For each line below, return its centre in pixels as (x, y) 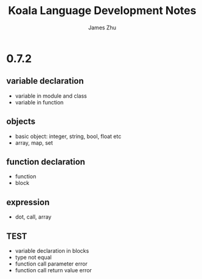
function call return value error (54, 270)
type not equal (33, 257)
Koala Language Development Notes (102, 11)
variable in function (39, 102)
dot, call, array (33, 217)
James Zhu (102, 27)
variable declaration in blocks (52, 251)
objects (21, 122)
